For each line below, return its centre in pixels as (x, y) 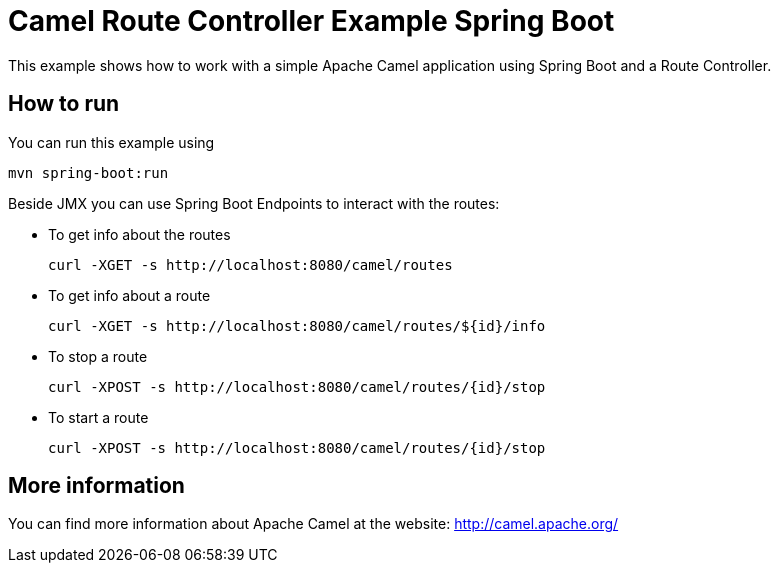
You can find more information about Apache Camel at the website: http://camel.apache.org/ (313, 524)
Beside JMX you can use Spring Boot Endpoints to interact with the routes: (254, 203)
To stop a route (98, 356)
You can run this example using (111, 142)
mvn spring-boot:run (88, 172)
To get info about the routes (139, 234)
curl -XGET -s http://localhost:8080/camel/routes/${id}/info (297, 325)
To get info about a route (129, 295)
